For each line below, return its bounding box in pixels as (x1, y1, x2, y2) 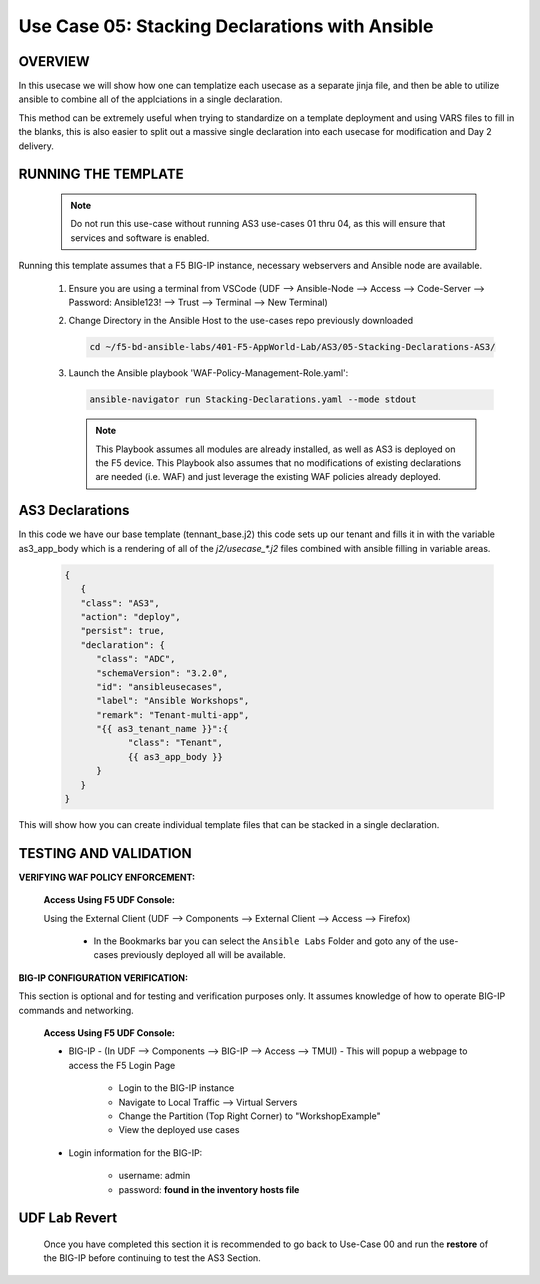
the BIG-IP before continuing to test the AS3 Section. (43, 1252, 262, 1264)
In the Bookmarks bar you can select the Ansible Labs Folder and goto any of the (93, 935, 438, 947)
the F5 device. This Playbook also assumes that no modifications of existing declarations (95, 457, 462, 469)
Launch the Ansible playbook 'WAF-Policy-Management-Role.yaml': (68, 367, 349, 379)
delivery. (18, 140, 55, 152)
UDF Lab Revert (18, 1210, 118, 1227)
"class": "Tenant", (127, 737, 224, 749)
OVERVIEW (18, 53, 90, 70)
